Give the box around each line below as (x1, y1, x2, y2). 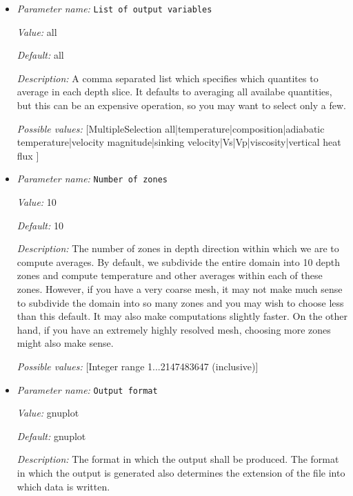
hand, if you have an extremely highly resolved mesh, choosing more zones (17, 322, 331, 336)
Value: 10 (17, 195, 57, 209)
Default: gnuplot (17, 428, 86, 443)
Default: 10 (17, 218, 63, 232)
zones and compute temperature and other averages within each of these (17, 268, 323, 283)
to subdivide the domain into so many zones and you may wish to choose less (17, 295, 344, 309)
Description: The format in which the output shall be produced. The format (17, 452, 339, 466)
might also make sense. (17, 336, 114, 350)
